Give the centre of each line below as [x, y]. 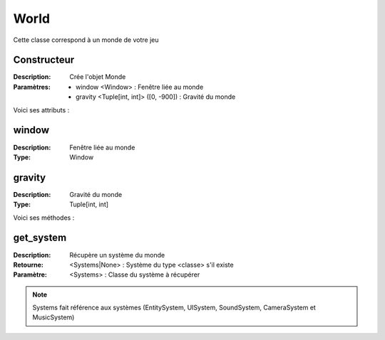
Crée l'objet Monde [98, 77]
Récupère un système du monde [117, 255]
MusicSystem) [53, 317]
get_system [40, 238]
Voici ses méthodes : [44, 218]
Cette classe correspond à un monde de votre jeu [86, 40]
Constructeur [44, 60]
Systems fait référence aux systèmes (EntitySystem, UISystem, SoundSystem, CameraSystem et [174, 308]
